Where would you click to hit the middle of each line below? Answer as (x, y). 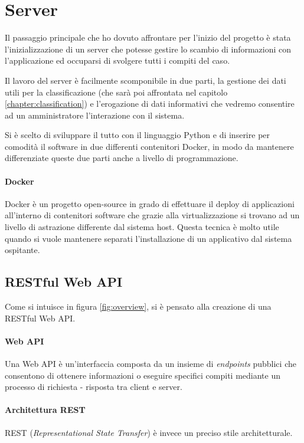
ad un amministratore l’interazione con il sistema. (95, 115)
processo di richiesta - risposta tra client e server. (94, 387)
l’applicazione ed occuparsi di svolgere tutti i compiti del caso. (117, 60)
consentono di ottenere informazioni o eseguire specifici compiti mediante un (143, 375)
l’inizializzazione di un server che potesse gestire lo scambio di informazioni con (148, 49)
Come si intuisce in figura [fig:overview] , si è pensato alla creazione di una (138, 306)
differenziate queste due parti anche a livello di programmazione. (122, 158)
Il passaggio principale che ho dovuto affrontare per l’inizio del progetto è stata (148, 37)
